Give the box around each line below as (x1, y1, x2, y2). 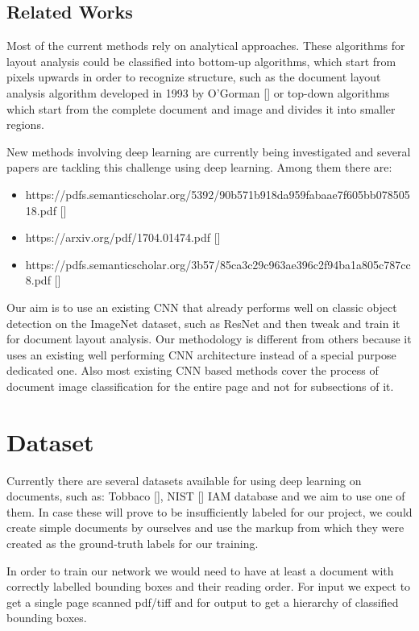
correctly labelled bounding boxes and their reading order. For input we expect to (6, 578, 411, 595)
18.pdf (25, 201, 56, 218)
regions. (6, 116, 44, 133)
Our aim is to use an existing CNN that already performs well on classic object (6, 298, 397, 315)
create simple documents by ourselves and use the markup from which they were (6, 519, 404, 536)
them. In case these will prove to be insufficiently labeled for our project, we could (6, 503, 413, 520)
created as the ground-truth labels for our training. (6, 534, 259, 551)
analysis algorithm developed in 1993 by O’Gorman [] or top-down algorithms (6, 84, 390, 101)
